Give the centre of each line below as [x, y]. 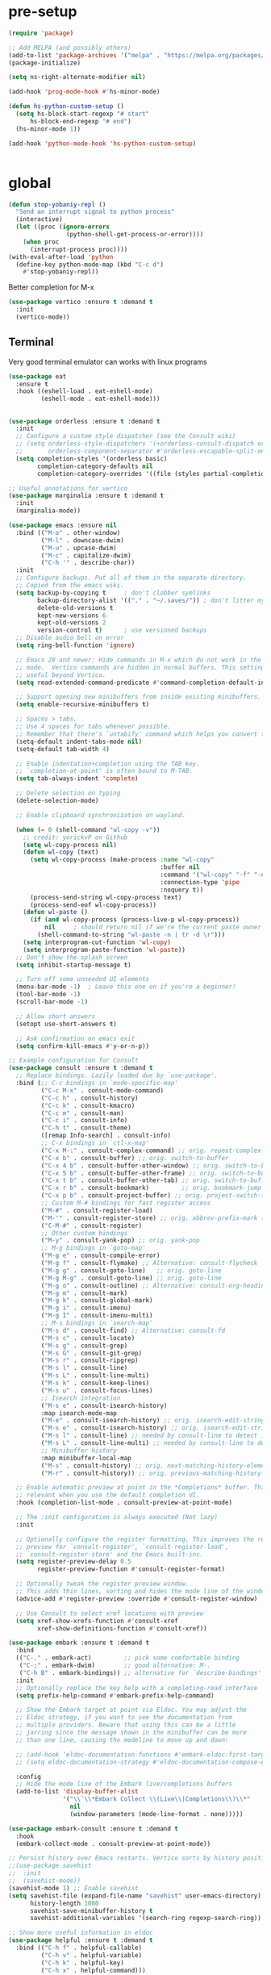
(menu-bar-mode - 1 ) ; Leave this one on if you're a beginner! [126, 987]
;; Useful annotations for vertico [68, 488]
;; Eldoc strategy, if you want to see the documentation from [124, 1718]
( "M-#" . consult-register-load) [97, 1210]
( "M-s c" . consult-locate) [88, 1338]
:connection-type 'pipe [200, 882]
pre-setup [43, 12]
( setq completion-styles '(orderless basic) [92, 458]
